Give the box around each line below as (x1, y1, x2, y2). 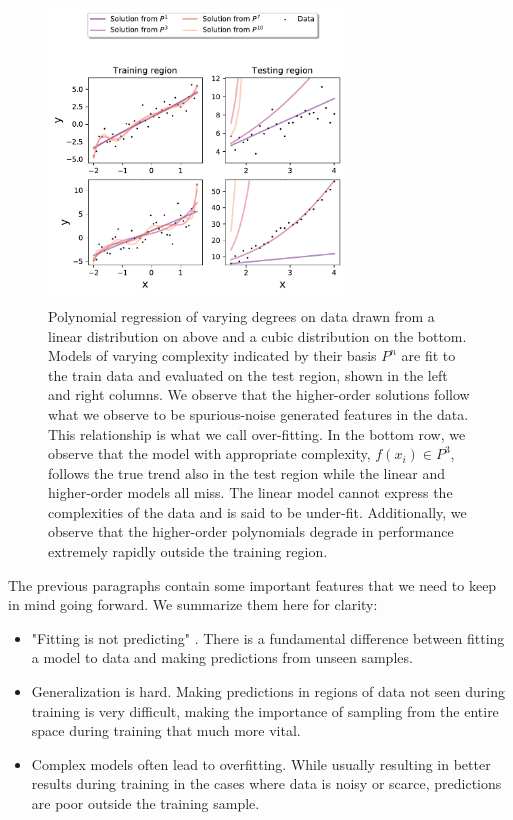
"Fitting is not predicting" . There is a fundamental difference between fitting (31, 627, 505, 648)
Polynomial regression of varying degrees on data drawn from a (48, 305, 435, 326)
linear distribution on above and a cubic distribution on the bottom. (48, 325, 467, 346)
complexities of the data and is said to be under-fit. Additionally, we (48, 501, 467, 522)
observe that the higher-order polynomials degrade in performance (48, 521, 454, 542)
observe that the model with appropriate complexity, (48, 443, 371, 464)
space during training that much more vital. (31, 720, 301, 741)
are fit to (401, 345, 456, 366)
